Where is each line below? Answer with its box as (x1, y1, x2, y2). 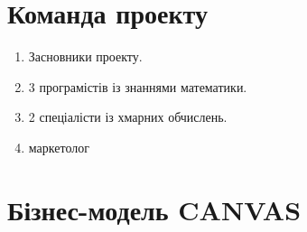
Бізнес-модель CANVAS (7, 190, 302, 227)
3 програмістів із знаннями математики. (28, 77, 247, 96)
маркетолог (28, 137, 89, 156)
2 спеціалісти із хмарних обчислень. (28, 107, 228, 126)
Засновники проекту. (28, 47, 143, 66)
